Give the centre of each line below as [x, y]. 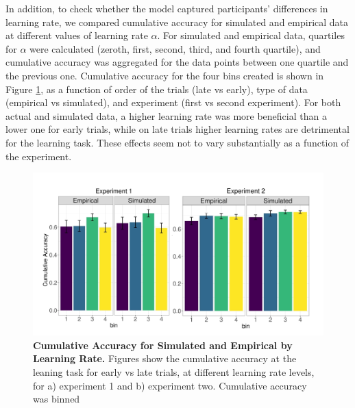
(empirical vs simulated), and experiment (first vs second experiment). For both [173, 102]
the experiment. [39, 156]
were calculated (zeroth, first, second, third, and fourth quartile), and [175, 48]
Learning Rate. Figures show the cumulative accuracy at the [165, 358]
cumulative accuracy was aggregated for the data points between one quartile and [177, 62]
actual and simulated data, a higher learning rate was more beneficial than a [166, 115]
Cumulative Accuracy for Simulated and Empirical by [163, 345]
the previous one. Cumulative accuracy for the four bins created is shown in [165, 75]
